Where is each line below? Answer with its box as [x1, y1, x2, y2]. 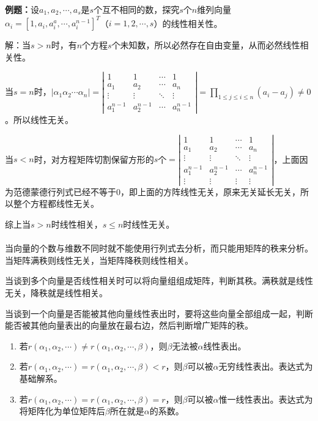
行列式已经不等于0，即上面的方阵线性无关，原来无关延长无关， [47, 185, 300, 198]
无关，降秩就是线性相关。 [5, 286, 108, 299]
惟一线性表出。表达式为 [218, 392, 313, 405]
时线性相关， [51, 218, 103, 231]
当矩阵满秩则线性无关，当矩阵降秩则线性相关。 [5, 253, 193, 266]
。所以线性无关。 [5, 113, 73, 126]
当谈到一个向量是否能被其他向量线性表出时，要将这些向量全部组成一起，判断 [5, 307, 313, 319]
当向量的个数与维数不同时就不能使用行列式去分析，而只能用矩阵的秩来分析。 [5, 242, 313, 255]
